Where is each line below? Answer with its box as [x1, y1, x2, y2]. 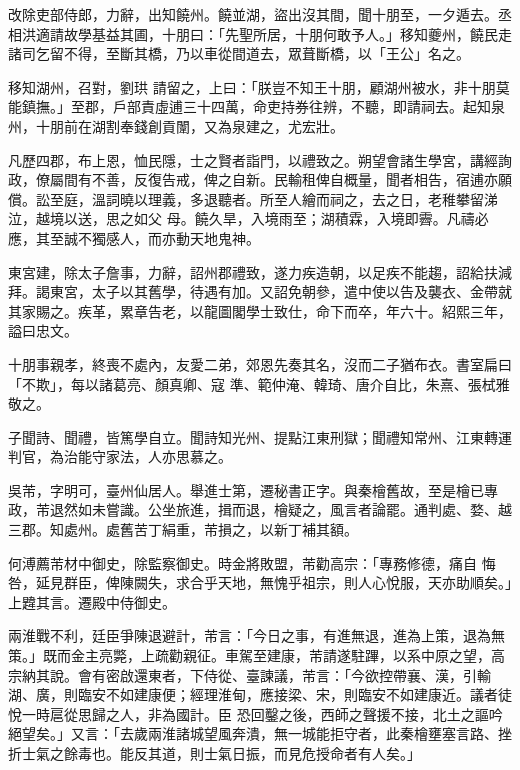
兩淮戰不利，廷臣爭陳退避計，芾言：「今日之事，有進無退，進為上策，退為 [8, 625, 491, 646]
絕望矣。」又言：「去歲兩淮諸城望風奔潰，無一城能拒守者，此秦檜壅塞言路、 [8, 723, 498, 744]
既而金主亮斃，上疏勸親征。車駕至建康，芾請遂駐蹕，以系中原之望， [42, 645, 491, 666]
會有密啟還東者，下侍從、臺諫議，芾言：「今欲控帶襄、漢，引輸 [77, 664, 491, 685]
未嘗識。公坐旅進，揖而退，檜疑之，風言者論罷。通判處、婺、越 [91, 499, 512, 520]
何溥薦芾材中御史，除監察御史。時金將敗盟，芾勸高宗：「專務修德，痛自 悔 [8, 552, 496, 573]
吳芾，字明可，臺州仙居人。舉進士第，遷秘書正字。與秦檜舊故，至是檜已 [8, 479, 484, 500]
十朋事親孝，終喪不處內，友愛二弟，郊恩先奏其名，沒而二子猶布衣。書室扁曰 [8, 353, 512, 374]
